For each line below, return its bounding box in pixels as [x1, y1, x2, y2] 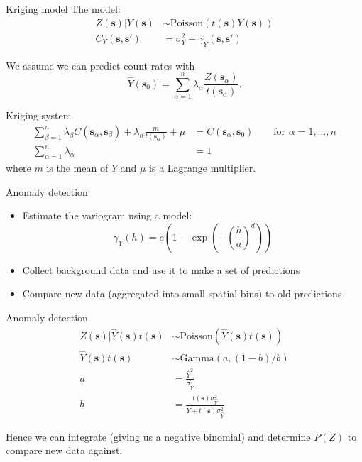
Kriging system [6, 108, 72, 123]
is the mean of [46, 160, 109, 175]
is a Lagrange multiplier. [149, 160, 256, 175]
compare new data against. [6, 443, 123, 458]
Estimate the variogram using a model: [22, 208, 192, 223]
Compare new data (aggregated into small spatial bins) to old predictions [22, 286, 342, 301]
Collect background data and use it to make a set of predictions [22, 262, 300, 277]
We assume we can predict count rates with [6, 57, 195, 72]
